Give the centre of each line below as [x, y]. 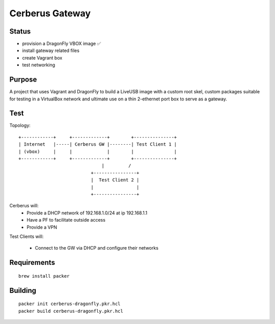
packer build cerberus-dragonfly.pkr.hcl [71, 311]
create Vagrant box [42, 58]
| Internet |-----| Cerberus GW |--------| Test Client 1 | [98, 144]
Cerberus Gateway [50, 13]
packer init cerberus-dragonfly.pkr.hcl [70, 304]
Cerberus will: [24, 206]
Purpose [23, 80]
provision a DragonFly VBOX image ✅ [62, 44]
